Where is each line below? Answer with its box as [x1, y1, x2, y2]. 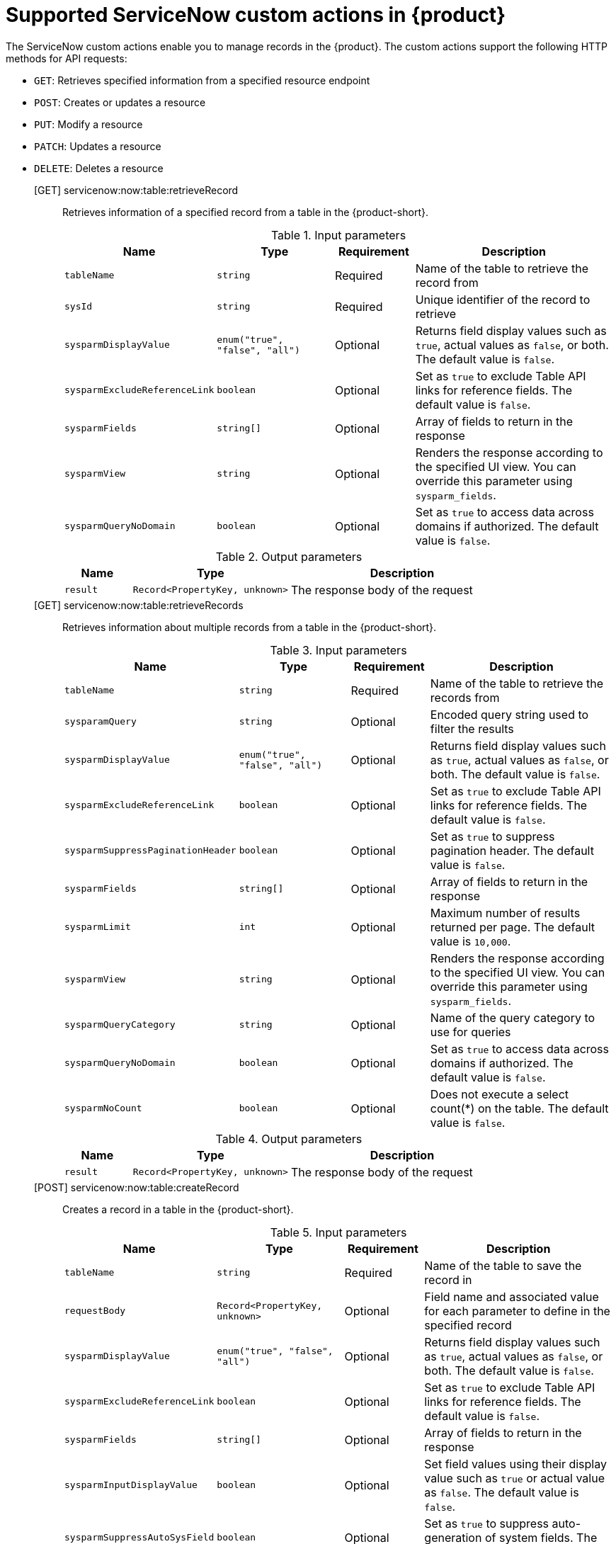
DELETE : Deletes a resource [34, 161, 164, 174]
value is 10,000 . [430, 933, 511, 948]
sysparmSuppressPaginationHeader [64, 845, 236, 856]
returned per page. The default [430, 919, 595, 934]
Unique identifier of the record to [415, 292, 591, 307]
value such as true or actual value [424, 1470, 605, 1485]
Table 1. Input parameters [270, 227, 406, 242]
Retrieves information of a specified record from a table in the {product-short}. [62, 205, 428, 218]
